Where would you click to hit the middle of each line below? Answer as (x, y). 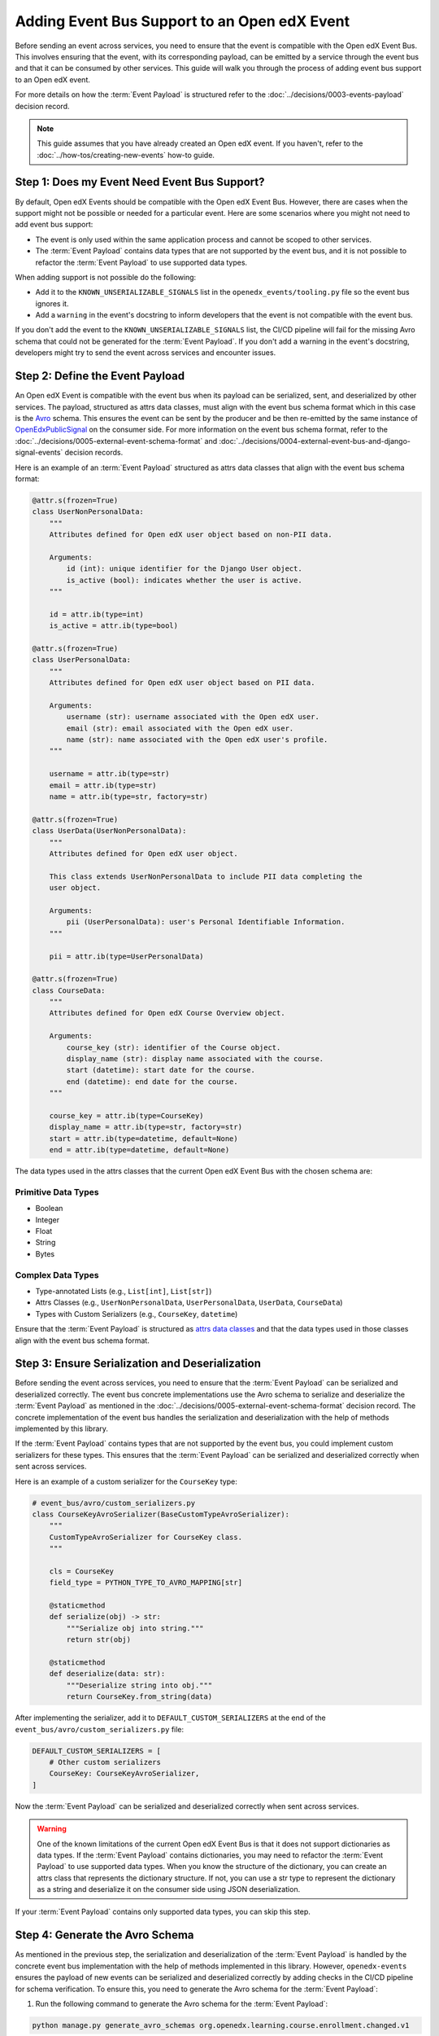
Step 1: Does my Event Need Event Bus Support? (140, 182)
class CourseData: (69, 990)
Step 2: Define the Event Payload (100, 376)
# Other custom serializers (105, 1762)
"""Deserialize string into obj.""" (139, 1685)
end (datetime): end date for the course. (152, 1082)
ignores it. (52, 303)
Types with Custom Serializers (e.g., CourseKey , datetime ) (137, 1314)
